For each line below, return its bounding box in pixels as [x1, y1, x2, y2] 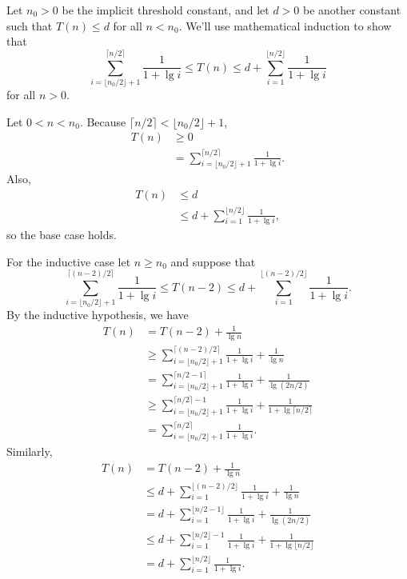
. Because [79, 113, 126, 130]
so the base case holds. [6, 226, 117, 242]
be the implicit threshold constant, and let [62, 2, 269, 18]
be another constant [302, 2, 401, 18]
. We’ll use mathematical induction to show [178, 17, 392, 34]
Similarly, [6, 443, 53, 460]
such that [6, 17, 53, 34]
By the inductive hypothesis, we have [6, 306, 189, 323]
